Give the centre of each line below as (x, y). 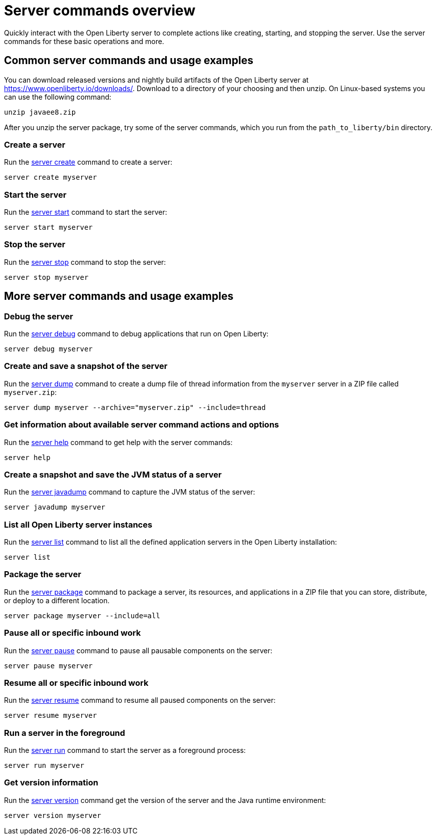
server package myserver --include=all (82, 615)
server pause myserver (49, 666)
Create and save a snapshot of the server (86, 366)
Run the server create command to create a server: (88, 162)
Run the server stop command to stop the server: (85, 262)
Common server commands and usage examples (129, 61)
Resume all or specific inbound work (76, 683)
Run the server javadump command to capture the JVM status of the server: (130, 492)
